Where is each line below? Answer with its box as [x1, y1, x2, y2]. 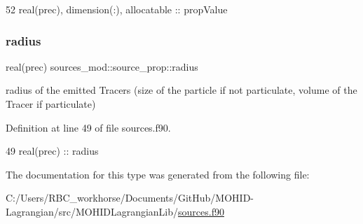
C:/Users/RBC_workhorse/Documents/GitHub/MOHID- [6, 190, 254, 205]
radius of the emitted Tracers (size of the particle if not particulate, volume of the [6, 83, 357, 97]
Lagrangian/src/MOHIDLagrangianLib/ [6, 204, 179, 218]
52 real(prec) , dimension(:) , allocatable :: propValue [6, 2, 228, 16]
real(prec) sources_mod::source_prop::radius [6, 59, 198, 73]
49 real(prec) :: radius [6, 143, 99, 158]
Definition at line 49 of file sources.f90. [6, 120, 171, 134]
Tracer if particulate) [6, 97, 96, 111]
